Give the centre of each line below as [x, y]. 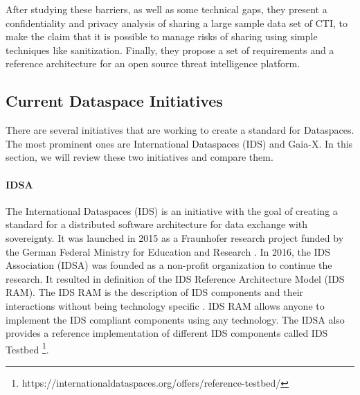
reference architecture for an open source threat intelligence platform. [153, 63]
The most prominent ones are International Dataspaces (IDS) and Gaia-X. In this [179, 143]
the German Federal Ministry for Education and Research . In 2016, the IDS [168, 251]
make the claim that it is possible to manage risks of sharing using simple [162, 36]
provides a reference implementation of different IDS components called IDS [167, 333]
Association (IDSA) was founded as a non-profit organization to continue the [169, 265]
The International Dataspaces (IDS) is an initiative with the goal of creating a [172, 210]
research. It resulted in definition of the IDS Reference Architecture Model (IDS [175, 278]
